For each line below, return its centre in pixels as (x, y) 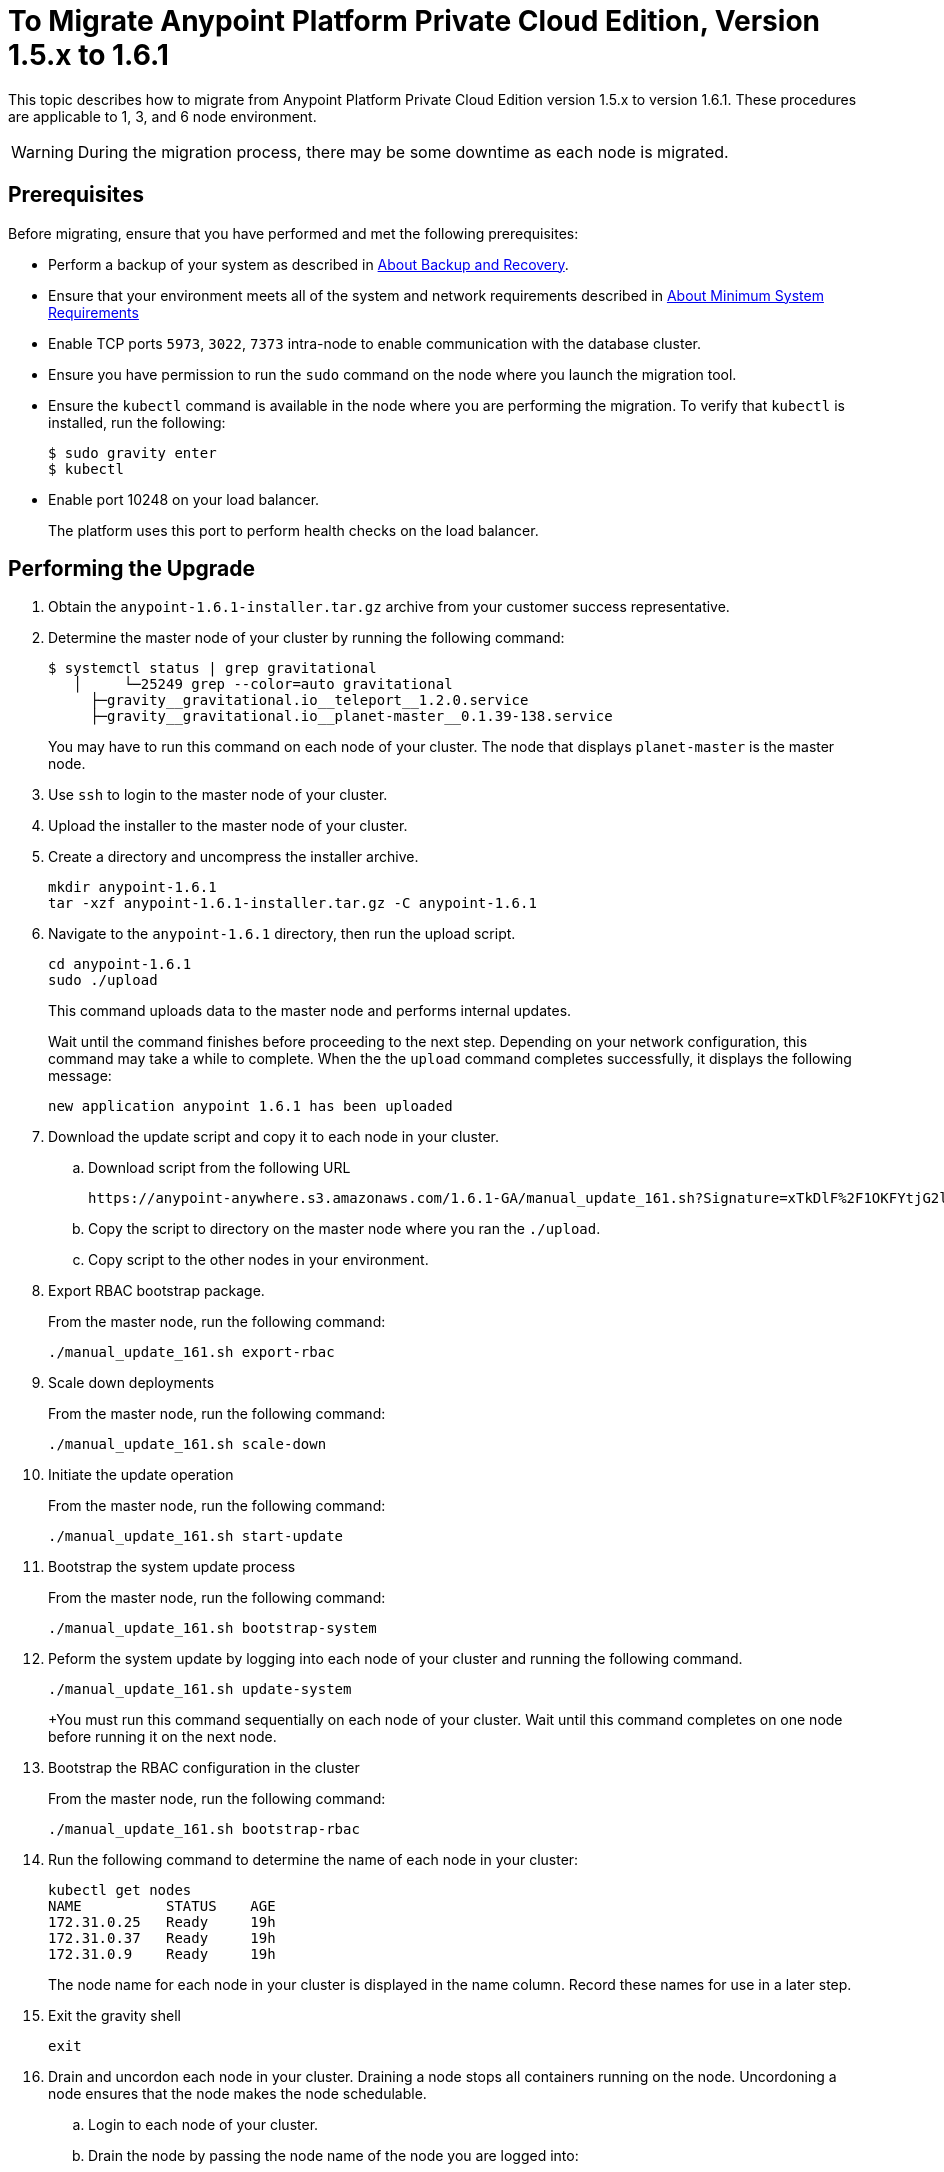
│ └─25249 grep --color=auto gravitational (263, 684)
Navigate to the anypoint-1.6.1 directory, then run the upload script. (282, 934)
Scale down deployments (131, 1383)
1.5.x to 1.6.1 (88, 55)
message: (80, 1076)
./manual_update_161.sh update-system (200, 1689)
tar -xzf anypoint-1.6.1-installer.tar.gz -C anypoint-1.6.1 (292, 903)
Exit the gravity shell (114, 2016)
